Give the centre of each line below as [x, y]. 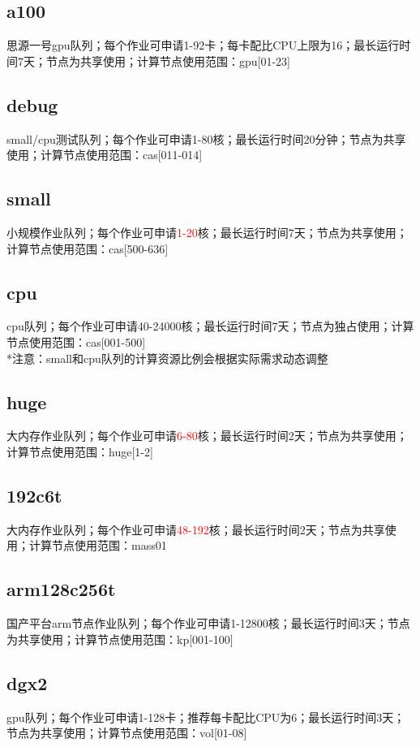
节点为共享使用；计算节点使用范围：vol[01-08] [127, 733]
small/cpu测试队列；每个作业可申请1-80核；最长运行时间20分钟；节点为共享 [206, 138]
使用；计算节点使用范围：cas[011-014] [105, 155]
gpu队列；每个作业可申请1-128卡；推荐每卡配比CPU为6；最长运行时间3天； [206, 717]
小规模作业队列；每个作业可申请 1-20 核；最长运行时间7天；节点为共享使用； [207, 232]
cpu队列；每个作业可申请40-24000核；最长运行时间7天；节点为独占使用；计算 [210, 326]
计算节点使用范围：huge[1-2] [80, 451]
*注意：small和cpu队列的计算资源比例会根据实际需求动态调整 [167, 358]
